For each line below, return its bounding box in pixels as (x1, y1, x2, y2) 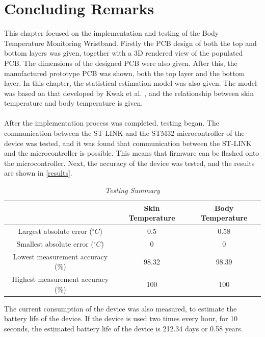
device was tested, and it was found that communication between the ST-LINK (4, 137, 252, 148)
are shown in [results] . (4, 167, 72, 178)
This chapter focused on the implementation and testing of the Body (4, 28, 219, 38)
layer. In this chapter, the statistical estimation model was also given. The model (4, 78, 257, 88)
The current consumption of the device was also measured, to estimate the (4, 303, 237, 314)
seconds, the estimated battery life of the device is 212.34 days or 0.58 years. (4, 323, 243, 334)
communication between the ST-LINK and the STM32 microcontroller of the (4, 128, 245, 138)
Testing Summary (105, 185, 160, 196)
